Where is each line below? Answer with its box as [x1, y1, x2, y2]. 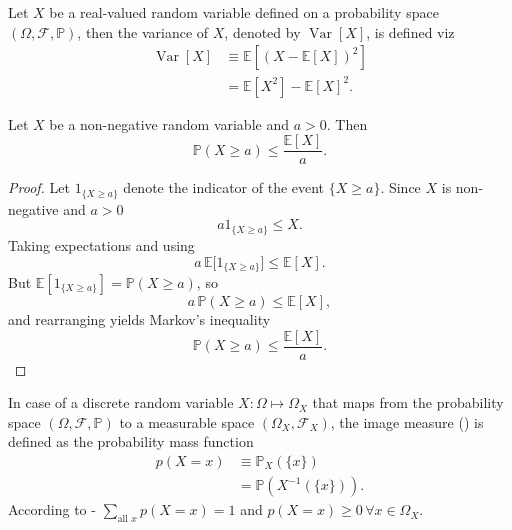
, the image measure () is [330, 411, 484, 432]
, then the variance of [77, 21, 209, 42]
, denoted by [224, 21, 301, 42]
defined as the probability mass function [8, 431, 254, 452]
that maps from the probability [312, 392, 504, 413]
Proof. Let [8, 177, 70, 198]
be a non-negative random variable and [49, 113, 289, 134]
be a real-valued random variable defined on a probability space [49, 2, 439, 22]
